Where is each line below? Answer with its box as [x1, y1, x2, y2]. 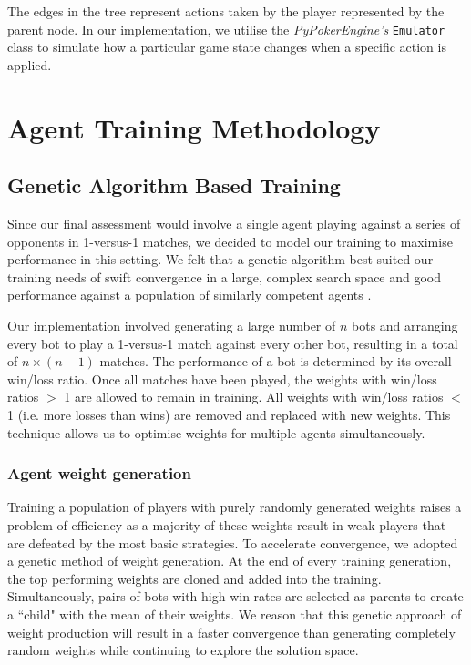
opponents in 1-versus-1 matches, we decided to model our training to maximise [7, 231, 453, 251]
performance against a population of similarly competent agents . [7, 285, 372, 304]
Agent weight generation [7, 462, 191, 485]
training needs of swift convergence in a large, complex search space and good [7, 267, 442, 286]
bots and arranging [352, 315, 458, 334]
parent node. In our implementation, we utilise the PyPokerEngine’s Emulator [7, 19, 445, 38]
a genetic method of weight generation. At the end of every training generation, [7, 551, 452, 570]
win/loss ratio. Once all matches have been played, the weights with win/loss [7, 369, 437, 388]
